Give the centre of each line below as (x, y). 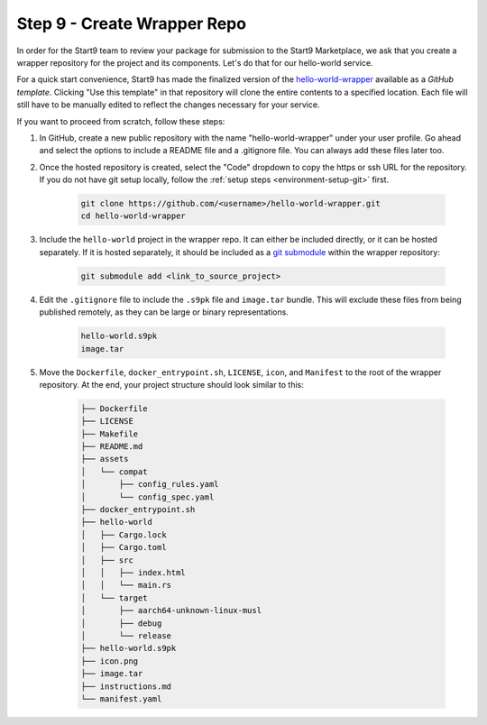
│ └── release (126, 635)
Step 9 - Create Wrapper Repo (132, 23)
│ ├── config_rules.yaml (150, 484)
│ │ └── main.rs (126, 585)
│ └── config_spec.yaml (147, 497)
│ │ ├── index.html (133, 572)
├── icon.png (110, 661)
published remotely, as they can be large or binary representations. (164, 312)
